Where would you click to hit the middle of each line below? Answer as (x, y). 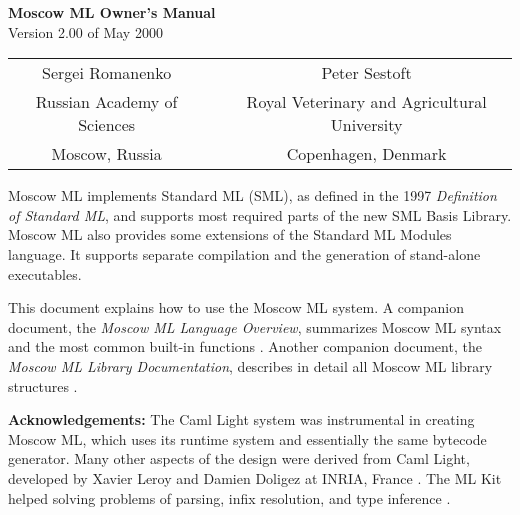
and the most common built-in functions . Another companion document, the (245, 346)
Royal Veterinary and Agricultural (366, 102)
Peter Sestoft (366, 73)
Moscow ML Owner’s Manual (112, 12)
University (366, 125)
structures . (43, 385)
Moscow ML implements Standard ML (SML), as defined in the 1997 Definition (252, 195)
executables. (45, 273)
